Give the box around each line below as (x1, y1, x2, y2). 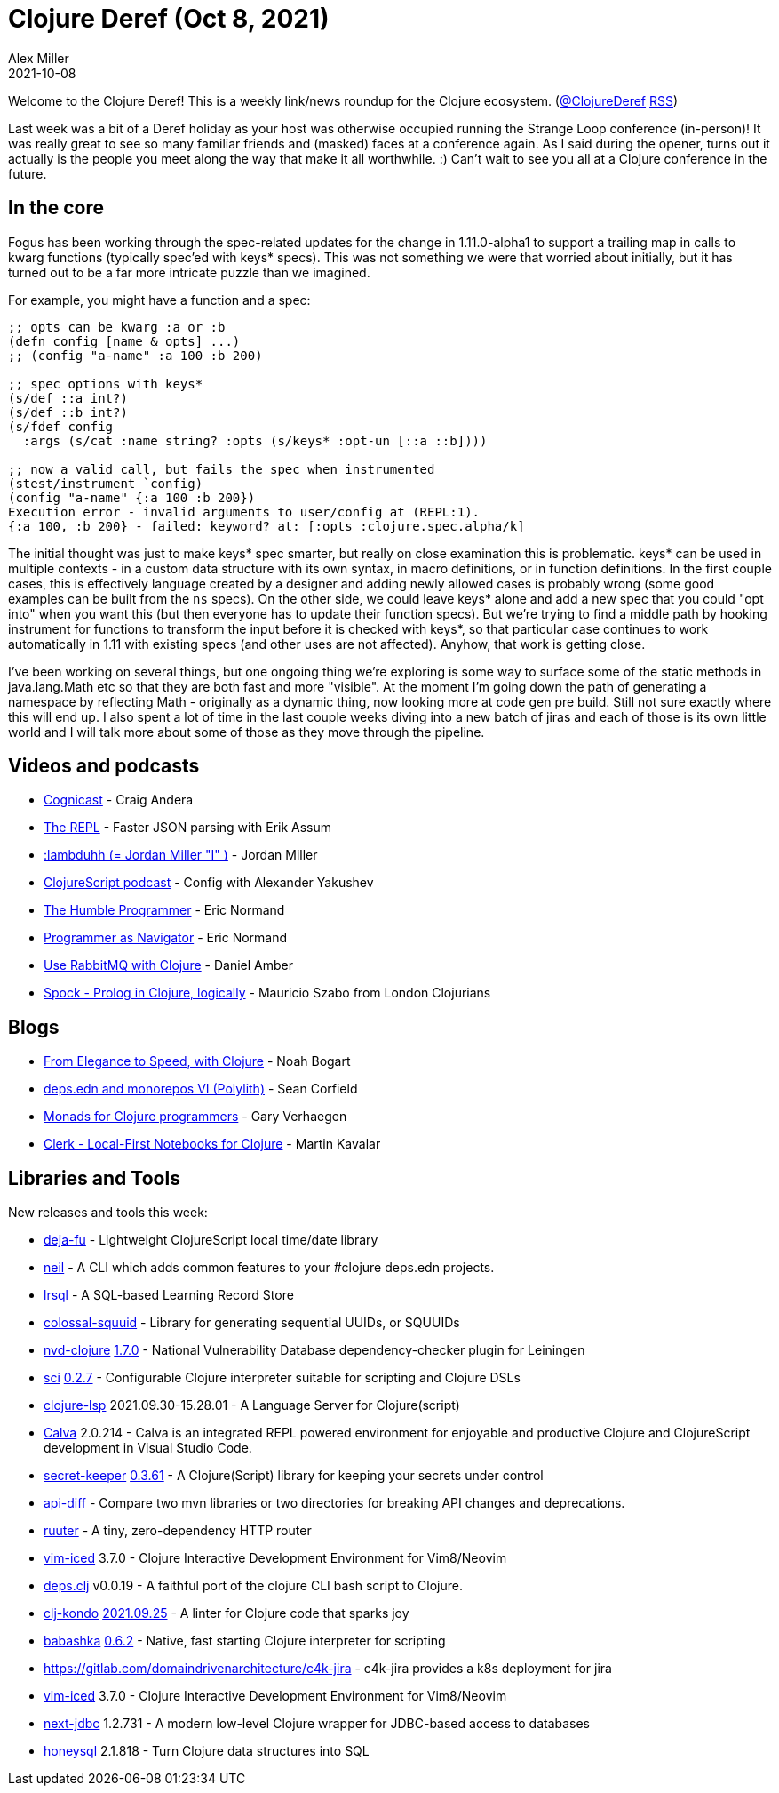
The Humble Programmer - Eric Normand (44, 902, 285, 918)
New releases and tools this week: (8, 1205, 208, 1221)
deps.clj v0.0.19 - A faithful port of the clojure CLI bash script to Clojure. (44, 1578, 463, 1594)
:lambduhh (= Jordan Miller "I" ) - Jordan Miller (44, 847, 318, 863)
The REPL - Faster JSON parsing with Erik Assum (44, 820, 332, 836)
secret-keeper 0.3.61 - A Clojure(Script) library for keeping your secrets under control (44, 1468, 544, 1484)
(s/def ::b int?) (8, 404, 128, 420)
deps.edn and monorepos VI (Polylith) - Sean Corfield (44, 1081, 358, 1097)
